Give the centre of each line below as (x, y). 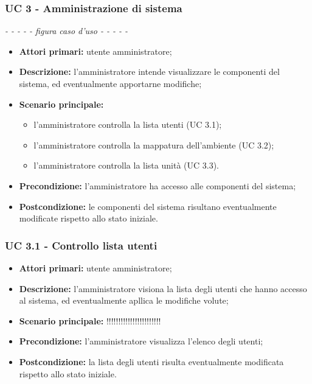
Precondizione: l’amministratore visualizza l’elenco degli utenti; (141, 341)
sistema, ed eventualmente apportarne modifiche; (110, 83)
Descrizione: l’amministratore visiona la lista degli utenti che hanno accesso (163, 288)
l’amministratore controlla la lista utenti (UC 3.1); (128, 124)
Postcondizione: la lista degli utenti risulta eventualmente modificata (151, 361)
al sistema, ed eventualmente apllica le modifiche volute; (124, 300)
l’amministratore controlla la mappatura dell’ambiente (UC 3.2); (154, 145)
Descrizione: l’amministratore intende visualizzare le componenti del (149, 72)
